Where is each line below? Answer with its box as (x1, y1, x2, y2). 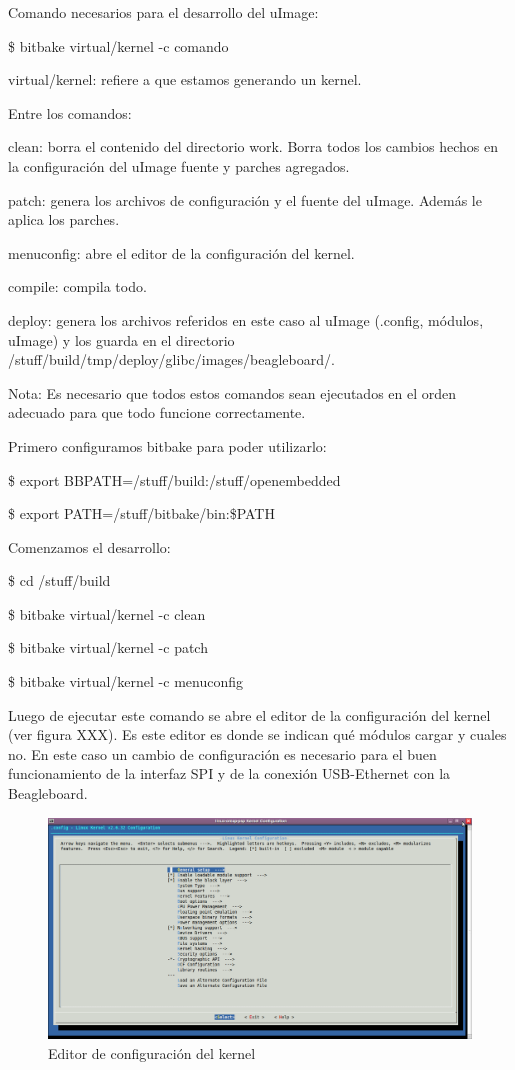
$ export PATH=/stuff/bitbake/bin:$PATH (8, 503, 275, 524)
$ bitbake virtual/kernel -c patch (8, 637, 208, 658)
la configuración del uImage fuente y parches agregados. (8, 155, 350, 176)
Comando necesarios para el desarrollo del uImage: (8, 2, 319, 22)
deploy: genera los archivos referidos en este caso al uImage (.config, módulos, (8, 309, 484, 330)
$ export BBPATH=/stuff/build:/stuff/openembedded (8, 469, 341, 490)
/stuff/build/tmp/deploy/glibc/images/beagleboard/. (8, 349, 335, 370)
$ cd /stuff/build (8, 570, 111, 591)
